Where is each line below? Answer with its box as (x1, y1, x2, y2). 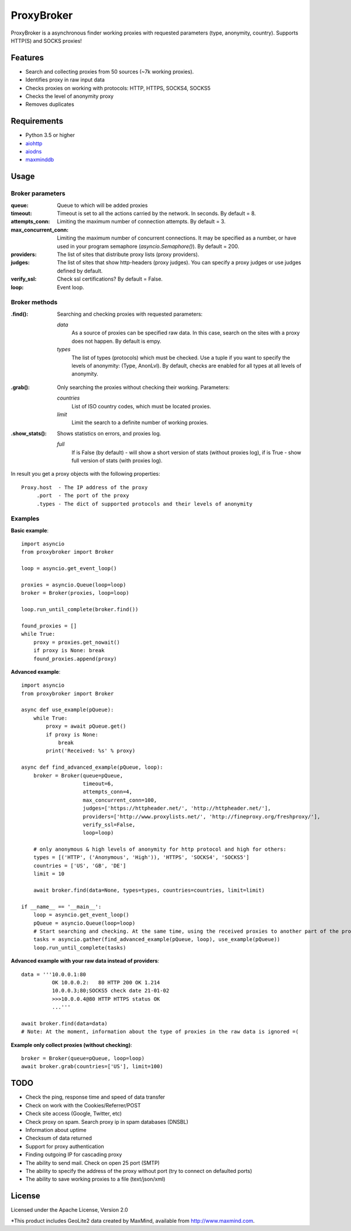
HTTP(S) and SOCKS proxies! (11, 37, 82, 44)
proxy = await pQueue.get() (46, 723, 126, 729)
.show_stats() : (11, 429, 47, 437)
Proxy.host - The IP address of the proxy (21, 484, 148, 490)
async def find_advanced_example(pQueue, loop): (21, 764, 163, 770)
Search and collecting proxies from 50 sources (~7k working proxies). (25, 68, 194, 75)
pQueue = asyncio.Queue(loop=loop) (33, 920, 136, 926)
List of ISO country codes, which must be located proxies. (71, 403, 212, 410)
